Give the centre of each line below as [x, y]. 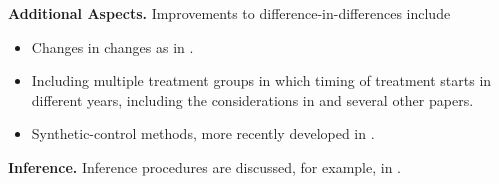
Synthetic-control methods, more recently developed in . [203, 133]
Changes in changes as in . [112, 46]
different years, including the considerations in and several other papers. [252, 99]
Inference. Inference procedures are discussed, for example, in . [204, 166]
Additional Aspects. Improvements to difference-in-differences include [229, 13]
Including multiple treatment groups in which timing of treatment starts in [261, 80]
